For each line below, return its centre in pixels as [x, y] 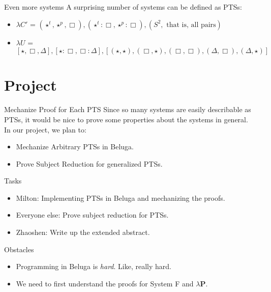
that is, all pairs [191, 25]
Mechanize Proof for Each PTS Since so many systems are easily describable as [128, 109]
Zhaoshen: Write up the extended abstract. [83, 232]
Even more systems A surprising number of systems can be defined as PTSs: [123, 7]
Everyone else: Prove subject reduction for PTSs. [92, 215]
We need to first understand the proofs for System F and [105, 283]
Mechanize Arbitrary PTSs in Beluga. [75, 147]
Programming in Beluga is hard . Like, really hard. [94, 266]
